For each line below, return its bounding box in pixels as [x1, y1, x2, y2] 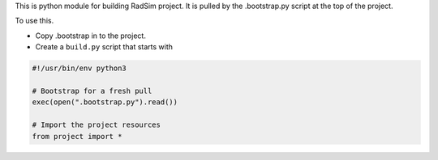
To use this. [15, 16, 54, 26]
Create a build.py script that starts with [35, 42, 174, 52]
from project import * [32, 132, 122, 141]
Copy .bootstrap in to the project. [35, 31, 146, 40]
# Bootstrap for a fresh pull [32, 86, 152, 95]
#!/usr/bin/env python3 [32, 64, 127, 73]
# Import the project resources [32, 120, 161, 129]
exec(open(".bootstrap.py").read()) [32, 98, 178, 107]
